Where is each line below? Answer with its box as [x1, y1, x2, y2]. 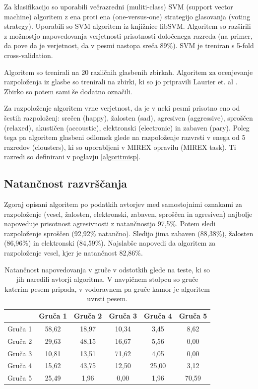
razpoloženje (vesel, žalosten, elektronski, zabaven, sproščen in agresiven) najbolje [4, 208, 253, 219]
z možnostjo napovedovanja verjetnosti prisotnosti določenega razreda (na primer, [4, 30, 253, 41]
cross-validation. [4, 50, 53, 60]
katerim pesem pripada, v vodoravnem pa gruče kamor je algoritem [4, 283, 210, 294]
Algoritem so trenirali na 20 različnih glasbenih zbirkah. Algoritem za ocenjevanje [4, 66, 253, 77]
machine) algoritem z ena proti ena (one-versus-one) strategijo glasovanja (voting [4, 11, 251, 21]
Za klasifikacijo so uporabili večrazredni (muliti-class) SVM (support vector [4, 1, 233, 11]
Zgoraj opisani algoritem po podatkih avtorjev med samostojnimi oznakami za [4, 199, 242, 209]
